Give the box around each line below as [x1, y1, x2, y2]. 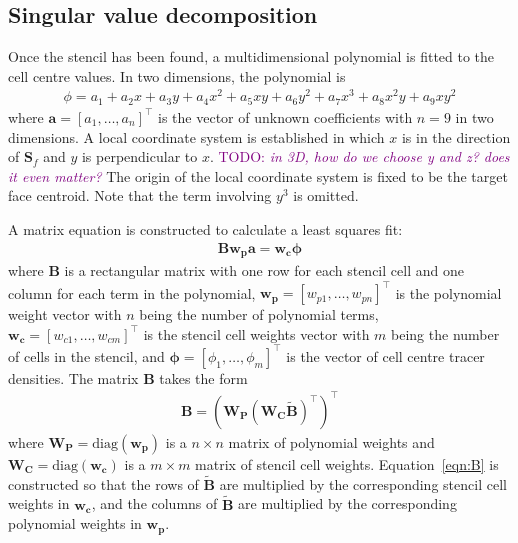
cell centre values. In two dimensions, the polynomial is [8, 65, 346, 86]
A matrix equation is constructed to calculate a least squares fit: [8, 218, 403, 239]
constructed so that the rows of [8, 473, 199, 494]
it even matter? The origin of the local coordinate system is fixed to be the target [8, 165, 508, 186]
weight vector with [8, 304, 122, 325]
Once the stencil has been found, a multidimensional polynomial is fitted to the [8, 46, 495, 67]
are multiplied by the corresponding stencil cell [219, 473, 507, 494]
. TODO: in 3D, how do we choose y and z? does [209, 146, 510, 167]
